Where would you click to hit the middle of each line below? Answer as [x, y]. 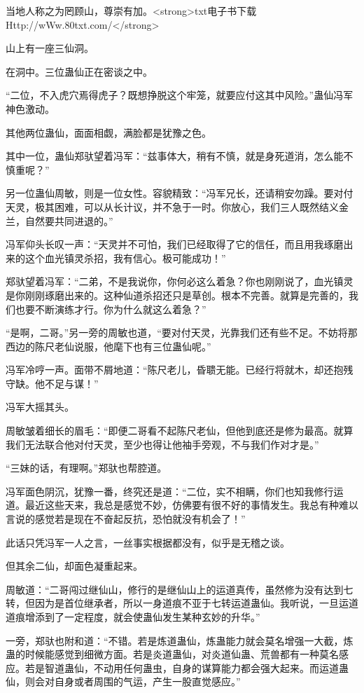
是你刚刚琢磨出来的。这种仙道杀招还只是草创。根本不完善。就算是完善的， [177, 295]
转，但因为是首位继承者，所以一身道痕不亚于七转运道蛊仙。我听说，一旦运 [177, 603]
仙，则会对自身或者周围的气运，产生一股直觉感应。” [123, 681]
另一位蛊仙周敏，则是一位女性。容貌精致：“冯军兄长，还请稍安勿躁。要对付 [180, 193]
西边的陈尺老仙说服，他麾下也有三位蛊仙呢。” [108, 346]
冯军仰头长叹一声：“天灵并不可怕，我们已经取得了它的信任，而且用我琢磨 [175, 244]
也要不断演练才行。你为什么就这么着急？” [111, 309]
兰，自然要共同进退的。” [59, 220]
